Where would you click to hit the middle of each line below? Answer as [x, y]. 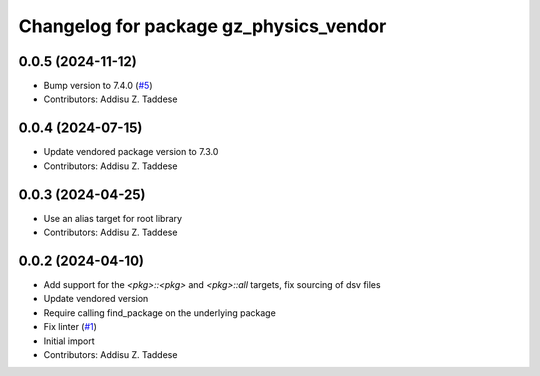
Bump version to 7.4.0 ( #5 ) [98, 86]
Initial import [69, 341]
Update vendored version [96, 299]
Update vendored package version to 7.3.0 [131, 152]
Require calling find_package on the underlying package [160, 312]
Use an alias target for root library [113, 218]
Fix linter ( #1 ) [70, 327]
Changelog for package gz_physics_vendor [202, 26]
